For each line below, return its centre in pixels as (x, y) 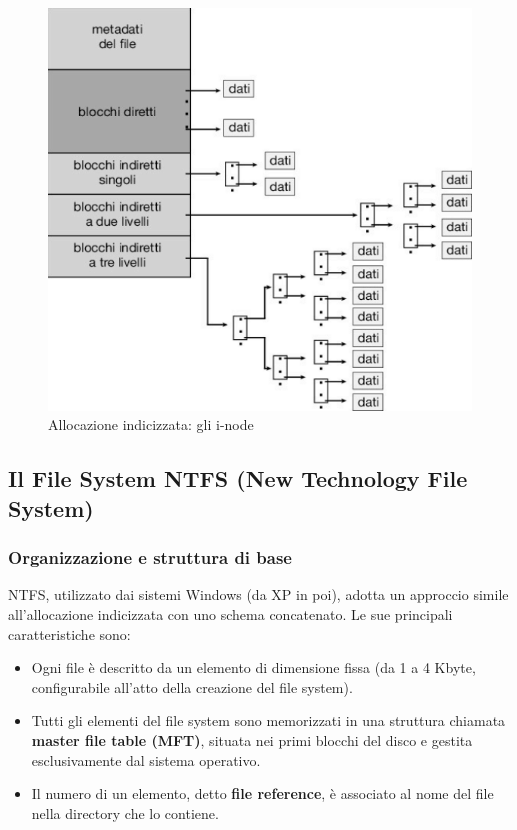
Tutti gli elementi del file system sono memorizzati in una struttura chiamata (268, 720)
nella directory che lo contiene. (125, 812)
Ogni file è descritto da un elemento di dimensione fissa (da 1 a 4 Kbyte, (253, 667)
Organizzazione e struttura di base (150, 557)
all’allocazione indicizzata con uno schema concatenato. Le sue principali (230, 614)
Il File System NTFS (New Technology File (238, 478)
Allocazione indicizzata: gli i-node (151, 424)
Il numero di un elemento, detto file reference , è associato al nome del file (262, 793)
